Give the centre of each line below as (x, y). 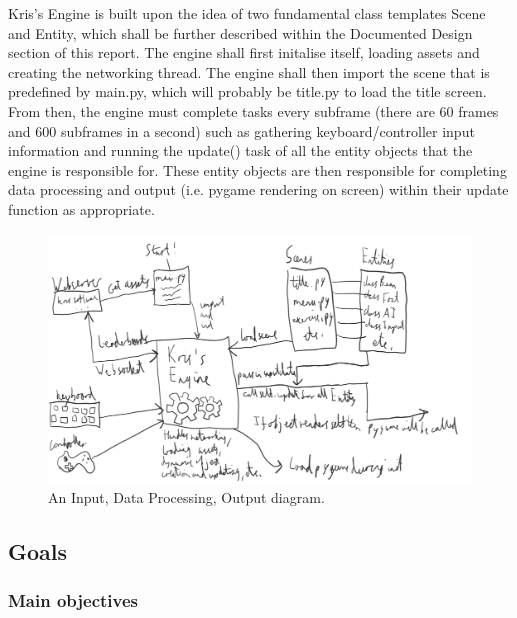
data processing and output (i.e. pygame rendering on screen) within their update (258, 189)
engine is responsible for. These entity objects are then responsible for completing (257, 169)
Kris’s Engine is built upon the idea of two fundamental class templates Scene (247, 13)
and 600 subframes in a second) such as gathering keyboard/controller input (241, 130)
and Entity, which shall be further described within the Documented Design (240, 32)
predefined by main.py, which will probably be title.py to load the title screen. (247, 91)
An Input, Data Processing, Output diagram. (186, 496)
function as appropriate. (81, 208)
